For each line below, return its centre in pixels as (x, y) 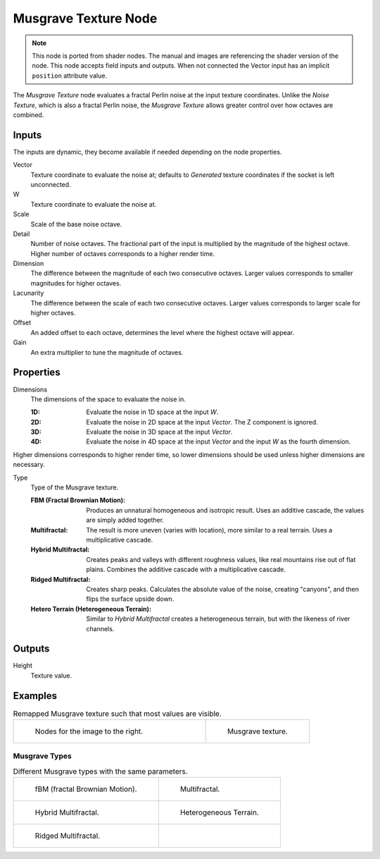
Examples (35, 696)
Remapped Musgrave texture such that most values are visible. (117, 714)
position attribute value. (70, 75)
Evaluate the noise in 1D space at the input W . (152, 412)
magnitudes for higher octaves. (76, 283)
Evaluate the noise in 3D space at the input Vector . (159, 432)
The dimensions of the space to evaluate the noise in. (108, 399)
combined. (28, 115)
